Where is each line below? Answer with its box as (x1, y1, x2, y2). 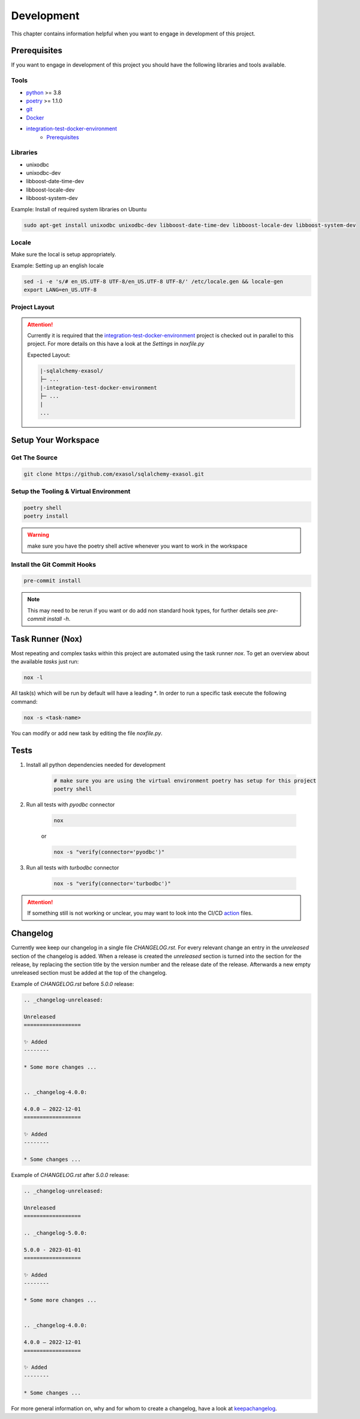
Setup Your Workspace (11, 435, 100, 446)
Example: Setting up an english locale (11, 262, 104, 269)
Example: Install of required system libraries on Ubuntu (11, 205, 147, 213)
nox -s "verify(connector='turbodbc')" (53, 880, 171, 887)
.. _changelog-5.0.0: (23, 1230, 88, 1236)
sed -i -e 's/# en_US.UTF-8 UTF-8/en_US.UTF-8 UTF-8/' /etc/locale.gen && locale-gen (23, 278, 283, 285)
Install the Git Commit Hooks (11, 560, 96, 569)
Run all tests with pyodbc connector (26, 801, 115, 808)
